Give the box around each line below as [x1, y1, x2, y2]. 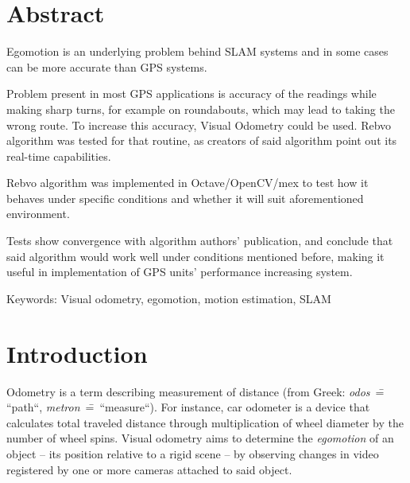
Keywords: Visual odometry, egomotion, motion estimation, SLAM [6, 290, 331, 306]
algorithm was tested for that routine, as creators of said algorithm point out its [6, 132, 397, 149]
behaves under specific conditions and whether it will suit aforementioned [6, 189, 364, 206]
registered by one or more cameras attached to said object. [6, 461, 292, 477]
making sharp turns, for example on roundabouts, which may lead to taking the [6, 100, 395, 117]
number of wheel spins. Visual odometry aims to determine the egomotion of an [6, 430, 394, 446]
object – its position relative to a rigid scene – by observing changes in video [6, 445, 379, 462]
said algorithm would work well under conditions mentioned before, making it [6, 247, 385, 264]
